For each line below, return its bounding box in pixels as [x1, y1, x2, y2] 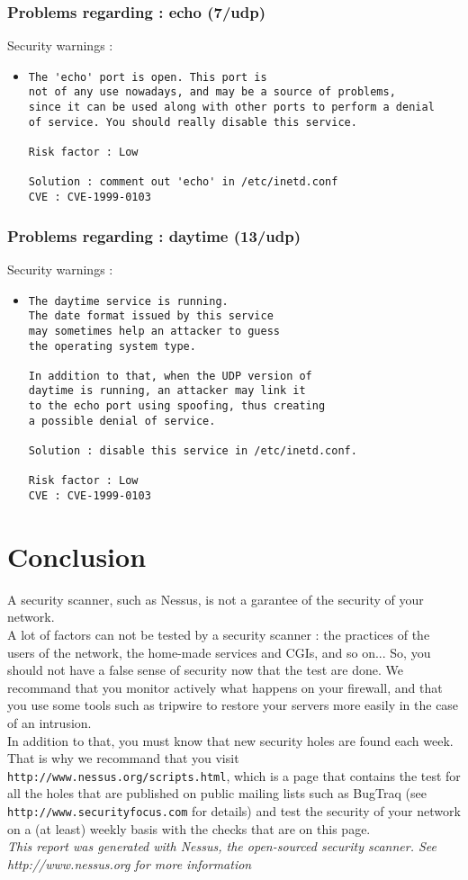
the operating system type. [28, 339, 196, 353]
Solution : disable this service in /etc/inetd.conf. [28, 444, 357, 458]
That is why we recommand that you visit [7, 749, 239, 768]
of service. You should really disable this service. [28, 115, 357, 129]
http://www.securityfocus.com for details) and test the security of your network [7, 802, 461, 821]
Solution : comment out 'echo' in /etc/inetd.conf [28, 175, 338, 189]
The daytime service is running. [28, 294, 229, 308]
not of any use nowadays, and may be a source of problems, [28, 85, 396, 99]
